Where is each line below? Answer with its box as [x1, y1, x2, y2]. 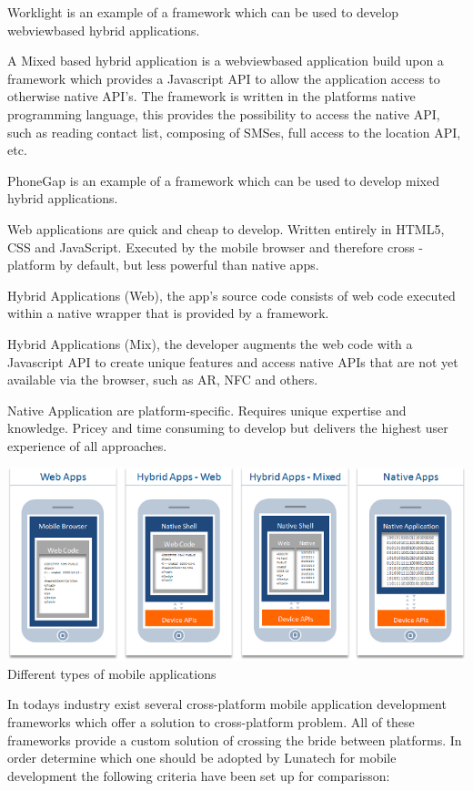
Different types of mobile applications [7, 663, 216, 683]
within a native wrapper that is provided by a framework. [7, 303, 329, 323]
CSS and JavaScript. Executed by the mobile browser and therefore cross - [7, 237, 424, 256]
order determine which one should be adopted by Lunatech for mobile [7, 748, 397, 767]
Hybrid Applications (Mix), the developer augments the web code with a [7, 334, 413, 353]
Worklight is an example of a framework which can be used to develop [7, 3, 398, 21]
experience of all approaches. [7, 436, 167, 455]
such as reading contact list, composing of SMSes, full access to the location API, [7, 122, 461, 141]
